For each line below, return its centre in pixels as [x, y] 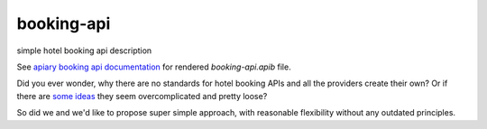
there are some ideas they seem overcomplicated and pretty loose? [142, 96]
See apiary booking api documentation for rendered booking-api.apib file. [154, 67]
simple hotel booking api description [84, 51]
